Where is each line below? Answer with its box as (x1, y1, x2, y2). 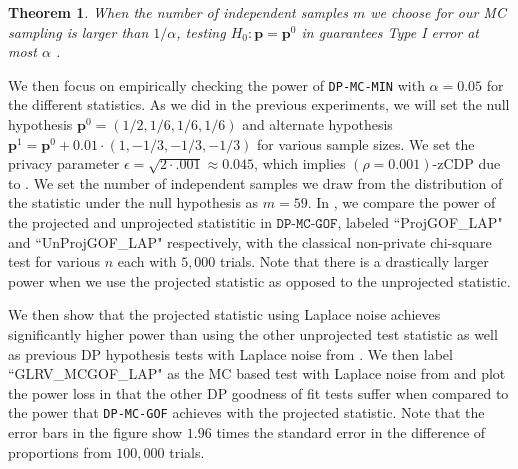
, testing (176, 21, 226, 42)
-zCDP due (432, 153, 501, 174)
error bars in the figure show (8, 422, 183, 442)
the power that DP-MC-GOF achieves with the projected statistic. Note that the (8, 402, 485, 423)
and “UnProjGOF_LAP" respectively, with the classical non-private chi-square (8, 231, 492, 252)
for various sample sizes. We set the (257, 133, 475, 154)
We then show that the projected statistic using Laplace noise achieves (8, 304, 441, 325)
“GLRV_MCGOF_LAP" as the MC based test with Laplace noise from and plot (8, 363, 506, 384)
